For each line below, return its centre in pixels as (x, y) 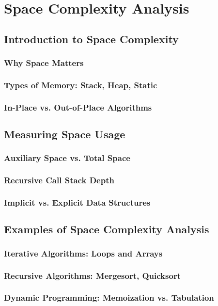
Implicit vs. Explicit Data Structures (77, 202)
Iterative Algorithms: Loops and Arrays (83, 253)
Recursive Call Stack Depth (59, 180)
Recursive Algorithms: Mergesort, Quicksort (92, 275)
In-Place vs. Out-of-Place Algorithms (78, 107)
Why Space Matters (44, 63)
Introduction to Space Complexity (91, 39)
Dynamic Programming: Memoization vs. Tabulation (109, 298)
